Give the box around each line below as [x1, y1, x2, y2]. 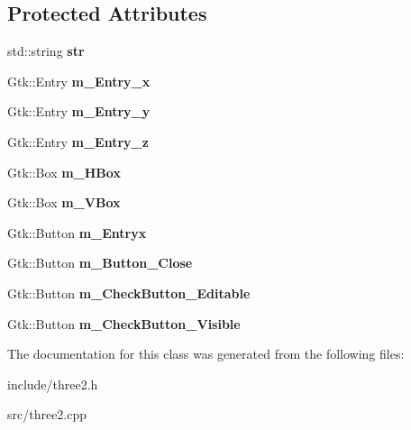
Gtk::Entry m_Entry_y [7, 102, 151, 121]
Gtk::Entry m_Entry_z [7, 132, 149, 151]
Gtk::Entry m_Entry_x [7, 71, 151, 90]
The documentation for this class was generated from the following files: [7, 344, 405, 363]
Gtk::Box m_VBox [7, 193, 121, 212]
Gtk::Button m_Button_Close [7, 253, 193, 272]
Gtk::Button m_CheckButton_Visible [7, 314, 241, 333]
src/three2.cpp [7, 405, 87, 424]
